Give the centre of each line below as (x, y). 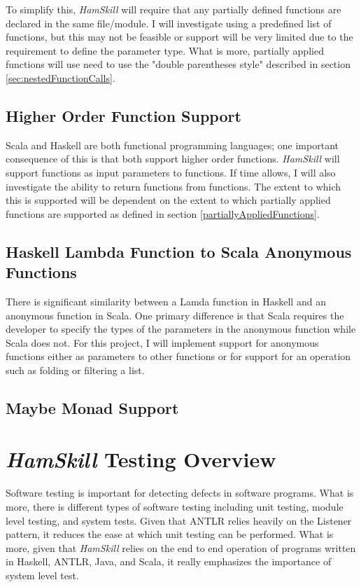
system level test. (42, 575)
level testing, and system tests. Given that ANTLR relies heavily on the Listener (179, 520)
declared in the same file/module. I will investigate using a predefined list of (169, 23)
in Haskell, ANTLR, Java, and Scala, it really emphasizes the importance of (169, 561)
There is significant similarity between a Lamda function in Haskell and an (166, 301)
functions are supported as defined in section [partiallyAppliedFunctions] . (163, 213)
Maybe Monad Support (92, 407)
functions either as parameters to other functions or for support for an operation (178, 356)
